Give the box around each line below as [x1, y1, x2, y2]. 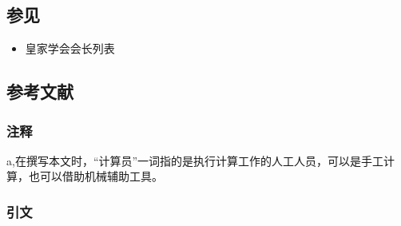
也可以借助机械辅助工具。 [28, 168, 163, 184]
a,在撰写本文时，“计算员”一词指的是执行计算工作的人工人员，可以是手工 [6, 152, 384, 169]
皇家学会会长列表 [25, 40, 115, 57]
